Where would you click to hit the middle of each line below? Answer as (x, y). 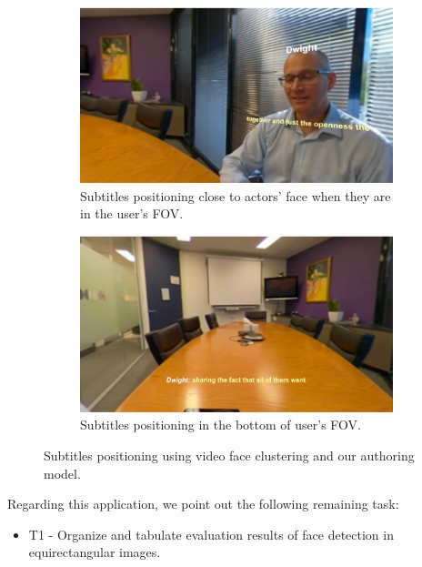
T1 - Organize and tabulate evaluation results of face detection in (211, 534)
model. (62, 473)
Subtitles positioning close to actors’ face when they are (236, 195)
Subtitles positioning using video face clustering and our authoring (229, 456)
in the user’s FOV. (132, 213)
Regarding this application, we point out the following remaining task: (203, 504)
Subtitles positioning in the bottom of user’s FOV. (221, 425)
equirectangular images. (95, 552)
